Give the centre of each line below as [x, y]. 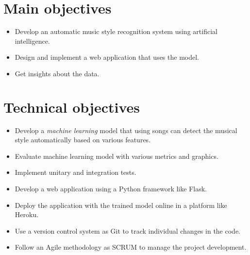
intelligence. [32, 41]
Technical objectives [72, 107]
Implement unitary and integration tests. [75, 172]
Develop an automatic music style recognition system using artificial [116, 31]
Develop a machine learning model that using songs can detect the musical [126, 130]
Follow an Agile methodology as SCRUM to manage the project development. [131, 247]
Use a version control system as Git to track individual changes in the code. [127, 230]
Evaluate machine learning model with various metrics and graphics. [117, 156]
